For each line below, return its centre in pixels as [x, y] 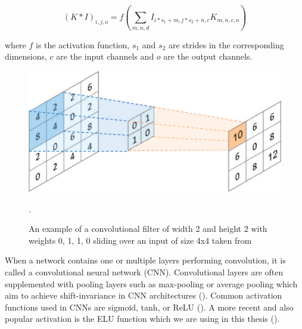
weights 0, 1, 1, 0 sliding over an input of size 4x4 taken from [140, 240]
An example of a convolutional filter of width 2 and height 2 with [148, 229]
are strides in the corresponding [226, 44]
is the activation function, [83, 44]
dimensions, [26, 56]
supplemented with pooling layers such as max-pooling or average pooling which [151, 283]
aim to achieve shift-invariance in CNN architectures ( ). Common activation [144, 295]
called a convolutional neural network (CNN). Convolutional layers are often [144, 271]
